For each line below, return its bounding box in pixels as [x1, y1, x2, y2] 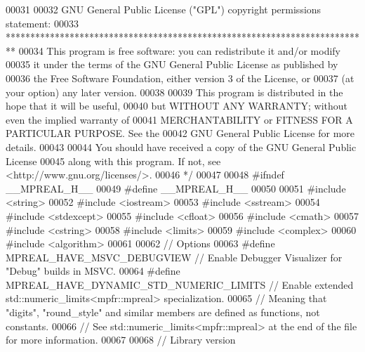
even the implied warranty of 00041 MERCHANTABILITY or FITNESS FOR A [6, 112, 353, 126]
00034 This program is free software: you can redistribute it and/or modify [18, 43, 340, 58]
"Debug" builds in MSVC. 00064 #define [6, 263, 180, 278]
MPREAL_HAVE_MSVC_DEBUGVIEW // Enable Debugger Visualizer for [6, 249, 343, 264]
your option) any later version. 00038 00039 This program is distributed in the [6, 84, 343, 99]
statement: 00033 [6, 15, 79, 30]
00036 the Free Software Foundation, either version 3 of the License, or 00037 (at [6, 70, 354, 85]
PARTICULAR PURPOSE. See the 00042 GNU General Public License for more [6, 126, 355, 141]
